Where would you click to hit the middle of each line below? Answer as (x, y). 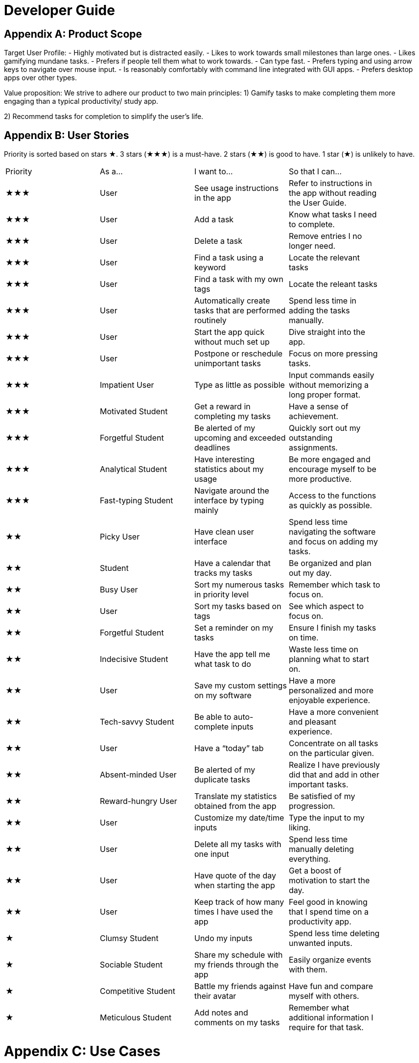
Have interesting (224, 460)
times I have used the (234, 912)
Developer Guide (59, 10)
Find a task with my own (239, 279)
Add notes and (221, 1013)
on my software (223, 696)
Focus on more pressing (333, 354)
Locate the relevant (324, 258)
